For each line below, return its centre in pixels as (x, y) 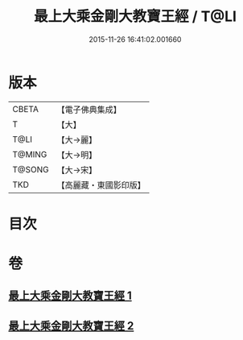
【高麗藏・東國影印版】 (101, 185)
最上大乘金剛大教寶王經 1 (70, 296)
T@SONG (31, 169)
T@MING (30, 154)
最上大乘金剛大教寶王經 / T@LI (135, 17)
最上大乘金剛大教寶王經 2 (71, 326)
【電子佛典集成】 (89, 110)
